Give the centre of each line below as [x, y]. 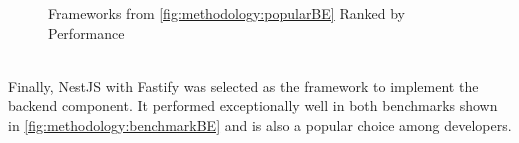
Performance [86, 32]
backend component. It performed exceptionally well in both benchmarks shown [253, 105]
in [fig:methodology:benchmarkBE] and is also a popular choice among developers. [260, 124]
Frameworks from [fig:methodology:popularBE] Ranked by [226, 13]
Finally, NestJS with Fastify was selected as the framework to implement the [243, 85]
